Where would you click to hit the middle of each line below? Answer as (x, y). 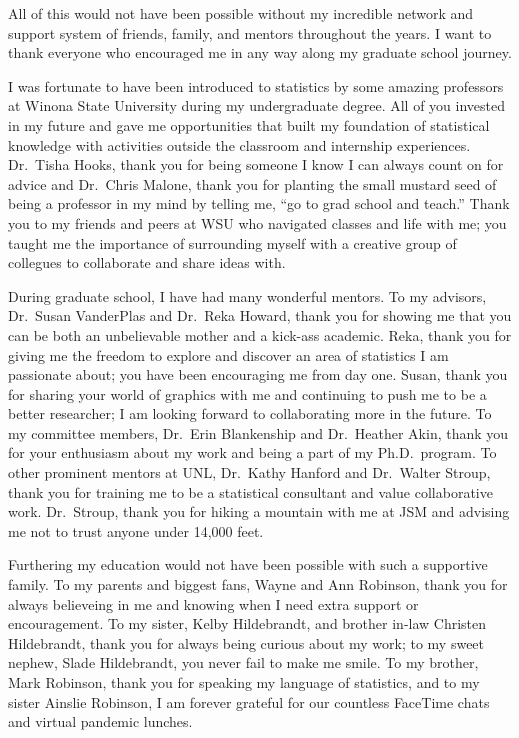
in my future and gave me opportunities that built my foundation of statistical (249, 124)
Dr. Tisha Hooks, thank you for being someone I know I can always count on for (256, 164)
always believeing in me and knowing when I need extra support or (213, 603)
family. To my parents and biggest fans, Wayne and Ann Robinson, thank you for (258, 584)
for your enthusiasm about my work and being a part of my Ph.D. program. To (252, 452)
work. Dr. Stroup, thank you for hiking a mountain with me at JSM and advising (259, 511)
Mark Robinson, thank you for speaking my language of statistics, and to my (244, 682)
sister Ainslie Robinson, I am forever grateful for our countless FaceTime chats (249, 701)
